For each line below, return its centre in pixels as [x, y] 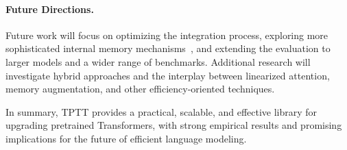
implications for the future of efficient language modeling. [126, 138]
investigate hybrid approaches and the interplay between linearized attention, [168, 75]
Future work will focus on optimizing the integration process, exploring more [167, 35]
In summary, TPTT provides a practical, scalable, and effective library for [161, 111]
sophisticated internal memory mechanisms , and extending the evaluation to [168, 48]
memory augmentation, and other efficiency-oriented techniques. [140, 89]
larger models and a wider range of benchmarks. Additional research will [158, 61]
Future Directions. [50, 9]
